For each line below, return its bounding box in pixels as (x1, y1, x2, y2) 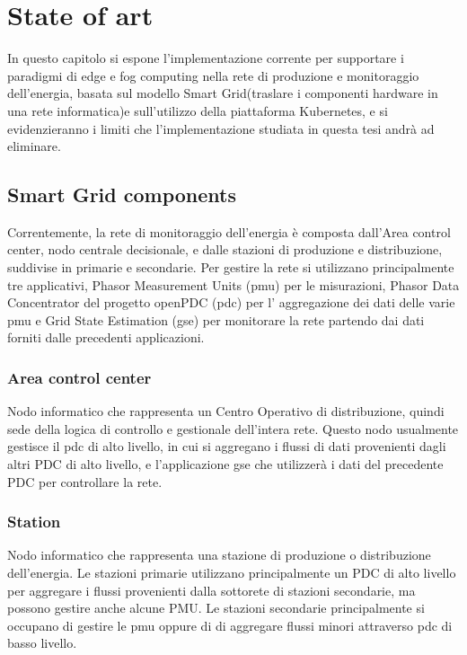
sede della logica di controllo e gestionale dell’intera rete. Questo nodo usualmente (7, 419, 459, 438)
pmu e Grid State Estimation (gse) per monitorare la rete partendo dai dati (7, 310, 425, 329)
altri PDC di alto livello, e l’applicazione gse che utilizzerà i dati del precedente (7, 455, 444, 474)
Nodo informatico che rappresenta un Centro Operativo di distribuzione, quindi (7, 402, 445, 420)
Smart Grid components (7, 181, 237, 208)
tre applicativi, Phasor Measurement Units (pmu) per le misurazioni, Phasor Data (7, 275, 460, 294)
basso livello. (7, 633, 77, 652)
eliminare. (7, 137, 61, 155)
